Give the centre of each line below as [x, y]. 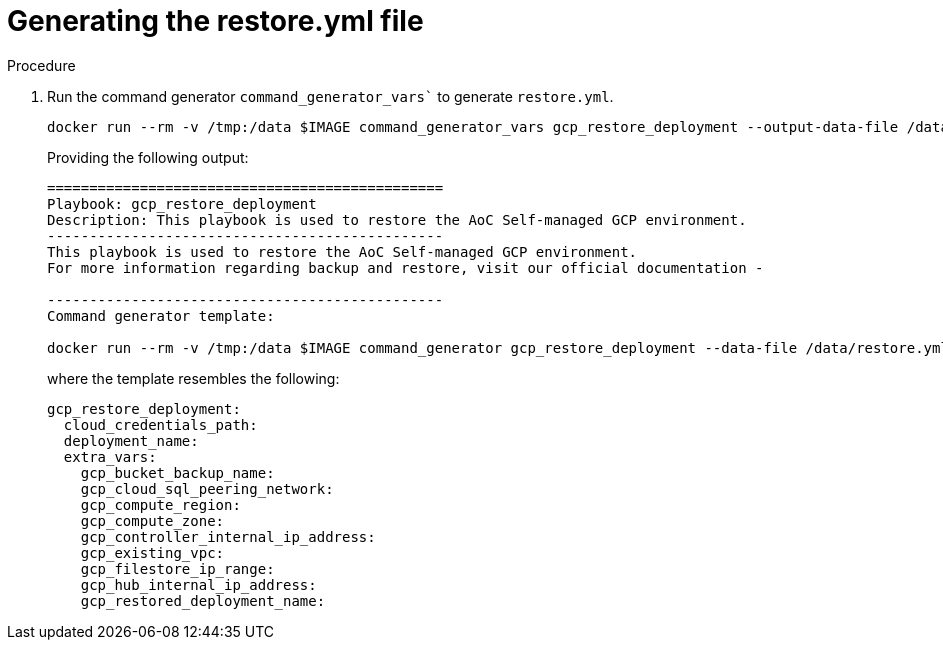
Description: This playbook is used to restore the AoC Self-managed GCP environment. [397, 219]
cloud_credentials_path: [160, 424]
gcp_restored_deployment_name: [203, 600]
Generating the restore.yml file [215, 21]
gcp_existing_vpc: [152, 552]
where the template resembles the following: [193, 378]
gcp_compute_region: [160, 504]
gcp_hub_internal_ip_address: [198, 584]
